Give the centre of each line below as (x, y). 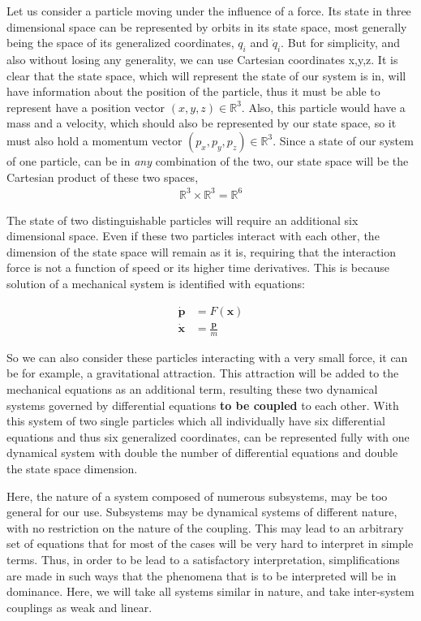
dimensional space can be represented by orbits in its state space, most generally (207, 26)
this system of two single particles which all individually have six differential (196, 421)
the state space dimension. (72, 468)
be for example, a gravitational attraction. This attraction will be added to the (203, 373)
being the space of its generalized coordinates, (120, 43)
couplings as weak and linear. (79, 607)
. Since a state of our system (343, 140)
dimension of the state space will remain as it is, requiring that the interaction (202, 251)
